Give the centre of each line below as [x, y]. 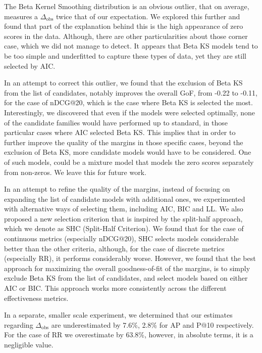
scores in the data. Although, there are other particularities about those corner [126, 36]
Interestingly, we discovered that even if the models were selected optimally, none [129, 112]
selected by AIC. [30, 65]
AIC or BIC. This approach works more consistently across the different [115, 288]
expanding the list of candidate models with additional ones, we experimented [125, 198]
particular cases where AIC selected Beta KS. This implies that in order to [120, 132]
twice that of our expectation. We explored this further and [148, 16]
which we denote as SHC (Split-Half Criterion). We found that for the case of [124, 228]
